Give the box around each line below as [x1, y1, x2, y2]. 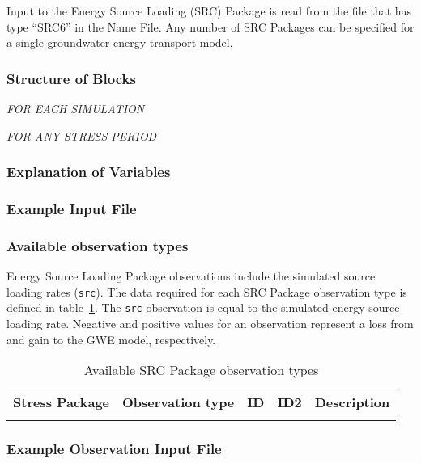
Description [314, 393, 390, 412]
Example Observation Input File [6, 439, 222, 459]
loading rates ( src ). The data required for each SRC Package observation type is [6, 283, 407, 300]
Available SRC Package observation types [83, 360, 319, 380]
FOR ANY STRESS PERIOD [6, 127, 157, 144]
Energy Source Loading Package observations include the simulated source [6, 267, 376, 284]
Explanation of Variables [6, 162, 171, 182]
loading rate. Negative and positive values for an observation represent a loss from [6, 315, 414, 331]
